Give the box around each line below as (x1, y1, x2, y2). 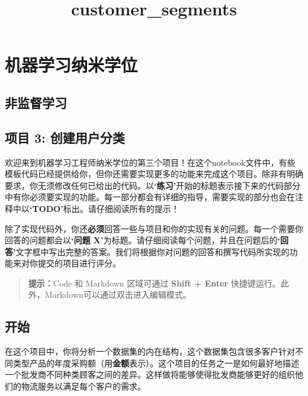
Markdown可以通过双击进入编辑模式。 (44, 288, 191, 301)
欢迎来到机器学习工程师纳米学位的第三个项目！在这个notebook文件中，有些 (5, 156, 296, 168)
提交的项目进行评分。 (37, 257, 121, 269)
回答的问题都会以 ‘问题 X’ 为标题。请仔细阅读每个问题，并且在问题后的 (5, 234, 278, 246)
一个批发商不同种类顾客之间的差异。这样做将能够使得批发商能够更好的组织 (5, 368, 295, 381)
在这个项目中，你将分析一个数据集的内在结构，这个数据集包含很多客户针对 (5, 345, 295, 358)
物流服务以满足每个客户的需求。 (21, 380, 146, 392)
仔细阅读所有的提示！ (96, 202, 179, 214)
